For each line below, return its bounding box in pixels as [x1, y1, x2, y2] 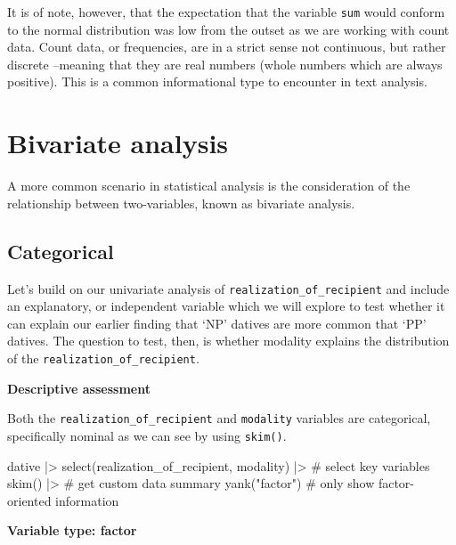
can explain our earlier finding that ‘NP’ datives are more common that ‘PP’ [7, 313, 427, 332]
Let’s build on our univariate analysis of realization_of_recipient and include [7, 279, 450, 297]
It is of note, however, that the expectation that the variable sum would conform [7, 3, 445, 20]
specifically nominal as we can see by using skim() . [7, 426, 287, 444]
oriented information [7, 491, 119, 509]
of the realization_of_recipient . [7, 348, 199, 367]
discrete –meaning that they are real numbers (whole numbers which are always [7, 54, 443, 73]
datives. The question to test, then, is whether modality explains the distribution [7, 331, 450, 350]
